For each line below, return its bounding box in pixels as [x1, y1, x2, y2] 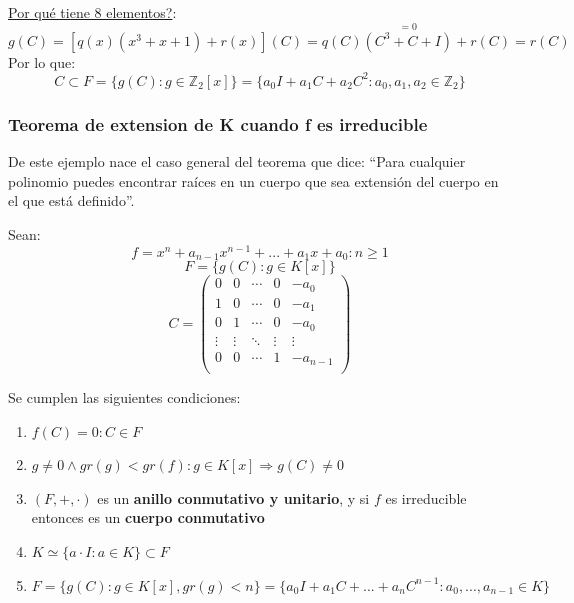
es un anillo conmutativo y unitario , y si [97, 487, 370, 508]
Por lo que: [8, 51, 76, 72]
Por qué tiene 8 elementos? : [8, 2, 177, 22]
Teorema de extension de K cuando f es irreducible [8, 111, 428, 136]
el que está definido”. [8, 190, 135, 211]
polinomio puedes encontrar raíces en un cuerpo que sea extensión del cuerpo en [8, 170, 499, 191]
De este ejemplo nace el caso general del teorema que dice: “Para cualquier [8, 151, 466, 172]
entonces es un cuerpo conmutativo [31, 507, 265, 528]
